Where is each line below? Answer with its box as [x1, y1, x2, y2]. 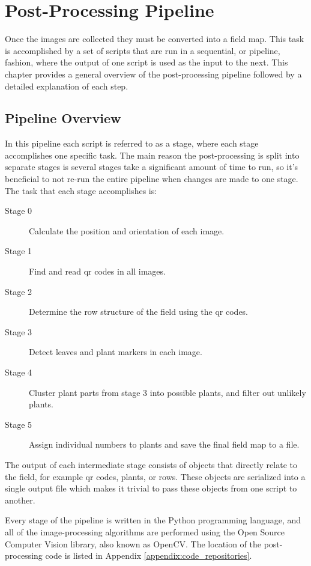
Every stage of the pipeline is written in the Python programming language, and [5, 514, 301, 526]
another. [5, 493, 35, 506]
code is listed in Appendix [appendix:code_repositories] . [45, 549, 252, 562]
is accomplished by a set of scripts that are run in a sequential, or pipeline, [5, 44, 280, 56]
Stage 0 [5, 204, 32, 217]
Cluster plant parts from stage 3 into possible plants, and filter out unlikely [29, 386, 306, 398]
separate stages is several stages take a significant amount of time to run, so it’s [5, 160, 298, 173]
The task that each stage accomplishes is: [5, 184, 157, 196]
